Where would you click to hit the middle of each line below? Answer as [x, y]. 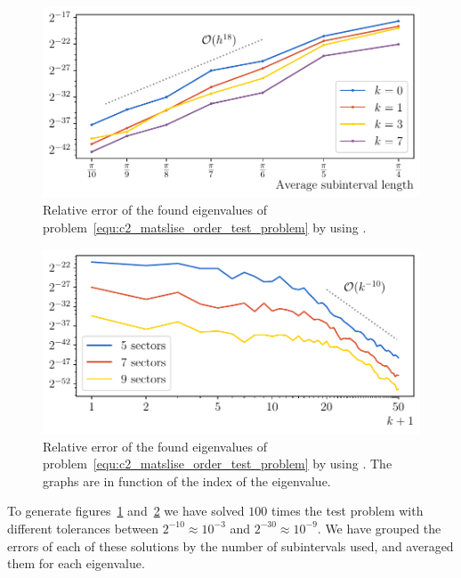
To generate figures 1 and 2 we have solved [126, 511]
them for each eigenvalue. [76, 563]
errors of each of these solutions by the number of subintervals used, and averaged [230, 545]
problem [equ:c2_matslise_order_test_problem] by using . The [218, 464]
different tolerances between [83, 528]
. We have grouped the [379, 528]
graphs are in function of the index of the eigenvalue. [187, 480]
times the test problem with [347, 511]
